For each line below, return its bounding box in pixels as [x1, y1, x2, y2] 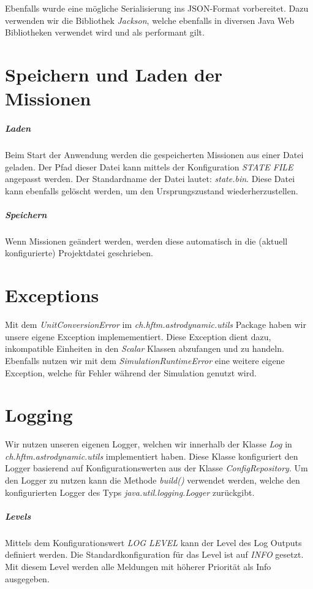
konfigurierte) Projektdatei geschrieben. [5, 246, 153, 259]
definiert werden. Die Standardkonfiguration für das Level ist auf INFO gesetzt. [5, 548, 304, 561]
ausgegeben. [5, 572, 50, 585]
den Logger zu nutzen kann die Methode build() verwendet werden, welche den [5, 474, 300, 487]
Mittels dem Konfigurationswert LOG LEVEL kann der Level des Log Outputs [5, 536, 302, 549]
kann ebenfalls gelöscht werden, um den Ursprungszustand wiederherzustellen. [5, 184, 298, 197]
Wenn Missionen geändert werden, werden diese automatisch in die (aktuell [5, 234, 288, 247]
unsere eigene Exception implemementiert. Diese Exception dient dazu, [5, 330, 271, 343]
